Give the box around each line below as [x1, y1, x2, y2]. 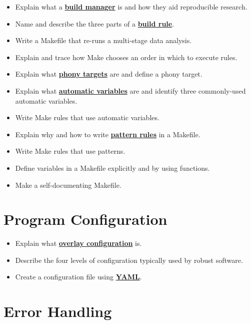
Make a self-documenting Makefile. [15, 179, 121, 190]
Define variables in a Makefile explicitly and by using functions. [15, 162, 210, 173]
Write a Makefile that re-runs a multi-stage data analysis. [15, 35, 192, 46]
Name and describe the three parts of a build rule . [15, 18, 174, 29]
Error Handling [3, 301, 112, 321]
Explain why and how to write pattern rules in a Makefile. [15, 129, 200, 139]
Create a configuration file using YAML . [15, 271, 142, 282]
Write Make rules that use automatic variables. [15, 112, 159, 123]
